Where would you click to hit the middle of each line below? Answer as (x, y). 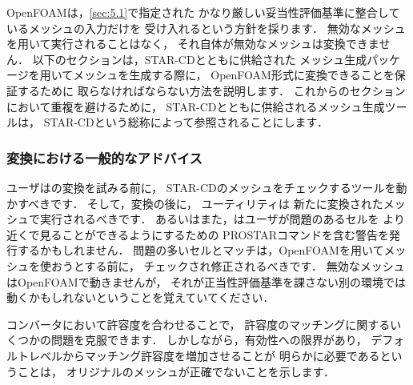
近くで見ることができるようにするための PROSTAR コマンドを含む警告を (198, 234)
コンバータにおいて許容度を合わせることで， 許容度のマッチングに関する (198, 324)
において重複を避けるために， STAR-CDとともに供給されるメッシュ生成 (196, 106)
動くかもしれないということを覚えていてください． (140, 297)
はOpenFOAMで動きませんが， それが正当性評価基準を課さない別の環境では (206, 281)
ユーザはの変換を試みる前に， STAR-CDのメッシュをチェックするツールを (201, 187)
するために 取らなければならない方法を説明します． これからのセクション (211, 90)
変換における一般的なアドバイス (104, 157)
